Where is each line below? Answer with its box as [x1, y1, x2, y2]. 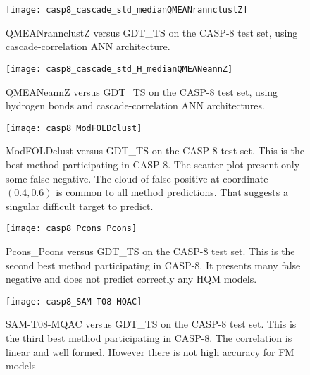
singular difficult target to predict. [6, 198, 154, 213]
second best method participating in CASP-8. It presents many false [6, 257, 301, 272]
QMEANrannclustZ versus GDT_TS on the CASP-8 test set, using [6, 25, 298, 39]
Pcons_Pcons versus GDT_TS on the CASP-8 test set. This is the [6, 243, 295, 258]
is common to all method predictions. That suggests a [56, 185, 288, 199]
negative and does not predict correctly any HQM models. [6, 271, 257, 286]
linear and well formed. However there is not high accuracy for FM [6, 344, 294, 359]
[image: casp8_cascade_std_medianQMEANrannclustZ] [6, 5, 248, 15]
